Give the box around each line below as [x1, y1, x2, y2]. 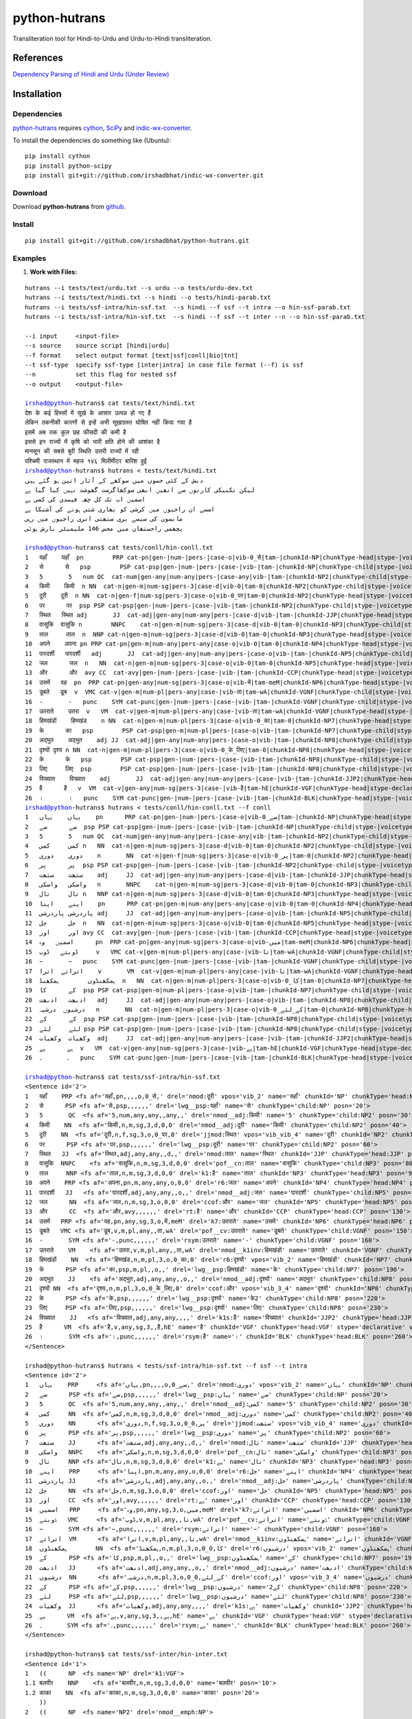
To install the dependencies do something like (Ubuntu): [12, 136, 172, 144]
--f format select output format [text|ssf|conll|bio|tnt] [25, 351, 239, 359]
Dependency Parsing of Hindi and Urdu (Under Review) [12, 70, 170, 78]
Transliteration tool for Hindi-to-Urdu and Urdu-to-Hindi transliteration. [12, 34, 212, 43]
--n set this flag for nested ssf [25, 371, 178, 378]
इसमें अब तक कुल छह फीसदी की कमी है [25, 428, 126, 436]
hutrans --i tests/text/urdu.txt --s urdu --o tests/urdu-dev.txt [25, 284, 253, 292]
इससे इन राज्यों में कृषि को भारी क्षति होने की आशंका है [25, 438, 161, 446]
